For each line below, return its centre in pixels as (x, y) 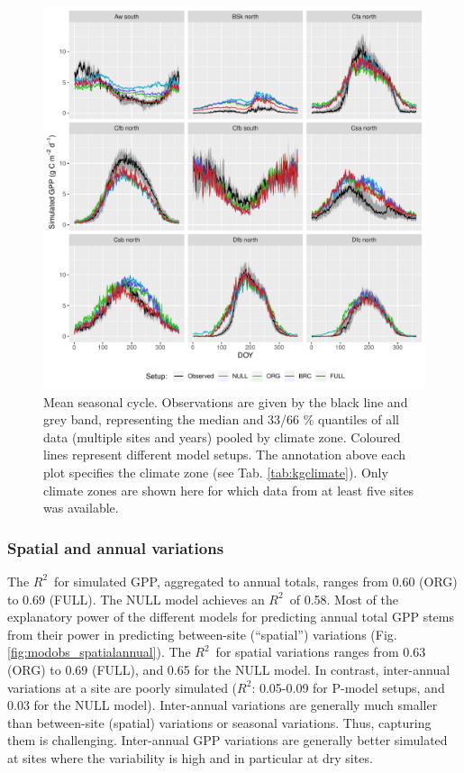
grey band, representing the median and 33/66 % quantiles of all (222, 419)
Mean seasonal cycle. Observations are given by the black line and (226, 401)
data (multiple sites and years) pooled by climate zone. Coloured (222, 437)
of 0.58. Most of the (344, 599)
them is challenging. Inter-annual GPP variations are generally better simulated (227, 740)
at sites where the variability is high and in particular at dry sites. (190, 757)
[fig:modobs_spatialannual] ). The (99, 652)
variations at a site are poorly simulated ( (123, 687)
